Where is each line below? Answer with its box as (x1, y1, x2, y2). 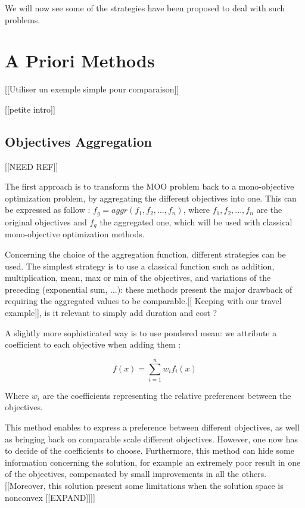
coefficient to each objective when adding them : (5, 338, 181, 351)
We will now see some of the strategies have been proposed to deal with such (5, 2, 285, 14)
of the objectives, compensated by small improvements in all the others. (5, 467, 267, 480)
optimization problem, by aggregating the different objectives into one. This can (5, 191, 297, 204)
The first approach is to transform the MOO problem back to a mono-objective (5, 180, 294, 193)
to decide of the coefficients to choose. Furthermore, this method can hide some (5, 444, 294, 457)
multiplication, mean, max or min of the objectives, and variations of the (5, 271, 271, 284)
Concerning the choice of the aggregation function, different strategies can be (5, 247, 286, 260)
